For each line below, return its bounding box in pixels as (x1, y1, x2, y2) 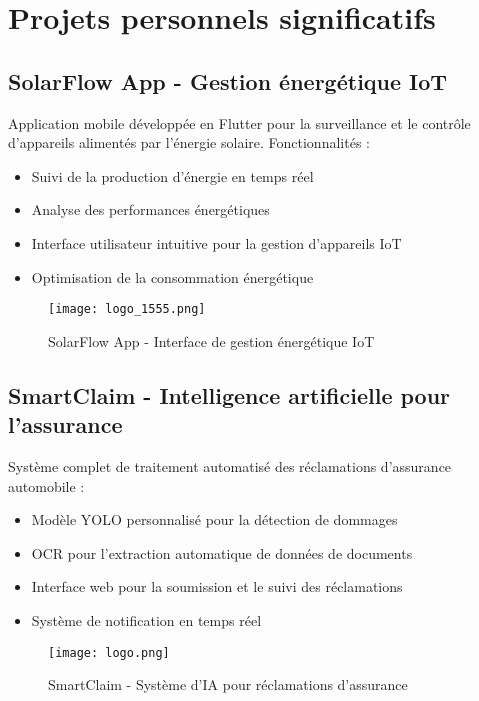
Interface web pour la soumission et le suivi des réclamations (31, 576, 403, 597)
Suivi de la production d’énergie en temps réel (31, 165, 314, 186)
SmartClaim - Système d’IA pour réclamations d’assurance (48, 674, 408, 695)
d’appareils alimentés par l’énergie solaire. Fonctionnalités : (8, 132, 370, 153)
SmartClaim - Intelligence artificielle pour (8, 379, 451, 410)
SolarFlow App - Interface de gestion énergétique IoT (48, 330, 375, 351)
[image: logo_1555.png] (48, 302, 206, 317)
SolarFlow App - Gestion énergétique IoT (8, 65, 448, 96)
